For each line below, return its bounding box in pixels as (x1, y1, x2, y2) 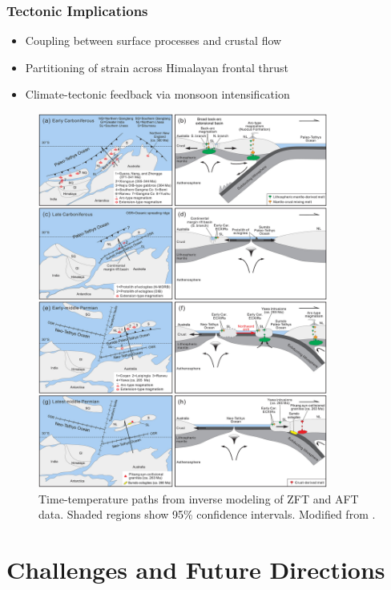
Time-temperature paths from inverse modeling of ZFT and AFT (38, 490, 359, 507)
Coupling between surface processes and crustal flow (25, 32, 282, 49)
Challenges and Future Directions (6, 552, 385, 585)
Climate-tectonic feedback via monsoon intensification (25, 86, 290, 103)
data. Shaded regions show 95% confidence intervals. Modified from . (38, 506, 376, 523)
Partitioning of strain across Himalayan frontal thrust (25, 59, 288, 75)
